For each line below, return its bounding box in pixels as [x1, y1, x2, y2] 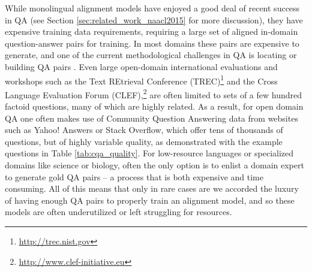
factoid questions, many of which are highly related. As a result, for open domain [5, 100, 304, 113]
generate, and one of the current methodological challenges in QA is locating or [5, 49, 297, 61]
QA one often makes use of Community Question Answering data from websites [5, 111, 298, 124]
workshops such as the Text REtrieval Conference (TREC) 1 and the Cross [5, 72, 278, 87]
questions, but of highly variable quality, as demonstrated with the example [5, 135, 283, 147]
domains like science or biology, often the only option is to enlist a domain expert [5, 159, 304, 171]
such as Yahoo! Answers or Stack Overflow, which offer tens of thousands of [5, 123, 283, 136]
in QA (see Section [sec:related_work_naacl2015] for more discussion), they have [5, 13, 303, 26]
